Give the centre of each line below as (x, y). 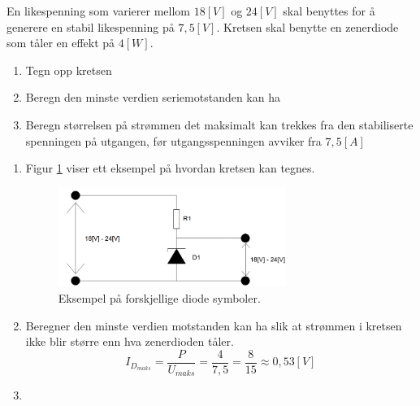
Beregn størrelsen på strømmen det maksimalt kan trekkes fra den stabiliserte (219, 124)
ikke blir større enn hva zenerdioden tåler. (130, 341)
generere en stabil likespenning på (91, 26)
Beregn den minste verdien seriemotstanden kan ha (153, 97)
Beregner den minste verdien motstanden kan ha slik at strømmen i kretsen (214, 325)
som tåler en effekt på (61, 43)
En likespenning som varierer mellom (99, 11)
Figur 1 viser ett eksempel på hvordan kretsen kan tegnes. (170, 168)
